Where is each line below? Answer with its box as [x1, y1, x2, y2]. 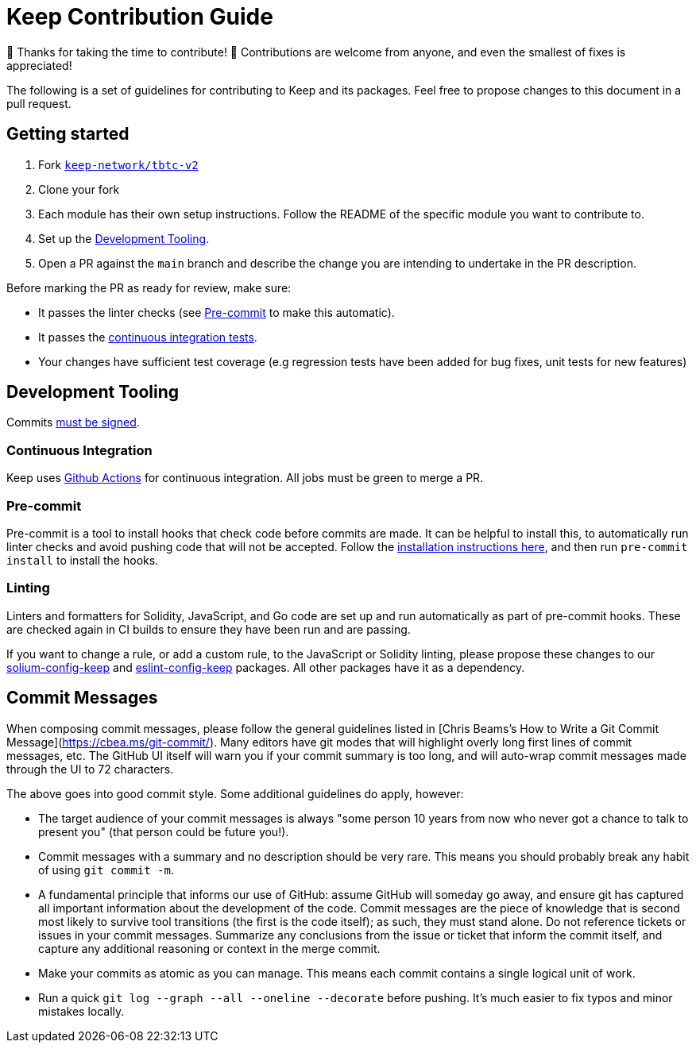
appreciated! [6, 58, 72, 72]
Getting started [6, 124, 130, 145]
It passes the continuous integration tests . [38, 330, 257, 344]
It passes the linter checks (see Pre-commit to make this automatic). [38, 305, 395, 319]
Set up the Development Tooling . [38, 231, 210, 245]
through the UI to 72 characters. [6, 762, 174, 776]
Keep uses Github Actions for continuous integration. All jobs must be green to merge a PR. [6, 471, 484, 485]
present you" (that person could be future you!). [38, 824, 289, 839]
